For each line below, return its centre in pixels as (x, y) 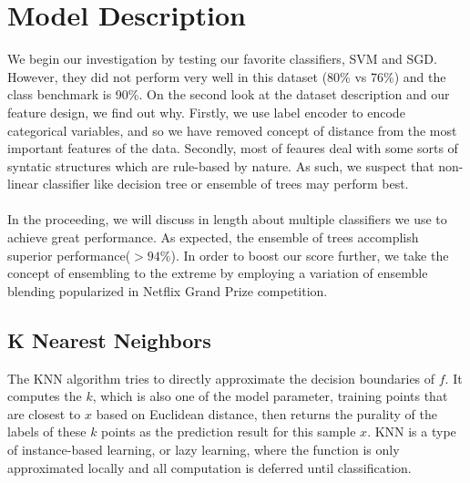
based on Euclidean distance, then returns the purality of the (266, 413)
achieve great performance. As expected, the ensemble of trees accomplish (213, 237)
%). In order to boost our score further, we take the (304, 255)
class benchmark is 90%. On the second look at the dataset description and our (229, 94)
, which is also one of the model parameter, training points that (270, 396)
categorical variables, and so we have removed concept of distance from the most (232, 130)
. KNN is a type (412, 432)
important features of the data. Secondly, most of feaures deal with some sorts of (233, 148)
